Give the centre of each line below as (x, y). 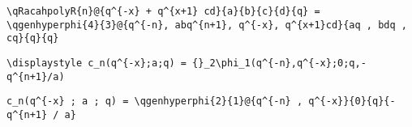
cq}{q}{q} (33, 38)
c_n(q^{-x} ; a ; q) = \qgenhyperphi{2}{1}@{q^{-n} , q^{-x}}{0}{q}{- (201, 102)
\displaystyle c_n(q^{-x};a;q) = (97, 63)
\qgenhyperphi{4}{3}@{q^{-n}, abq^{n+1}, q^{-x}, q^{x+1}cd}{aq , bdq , (207, 25)
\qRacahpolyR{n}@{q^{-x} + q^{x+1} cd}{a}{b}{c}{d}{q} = (163, 11)
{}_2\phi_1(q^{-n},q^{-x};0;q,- (279, 63)
